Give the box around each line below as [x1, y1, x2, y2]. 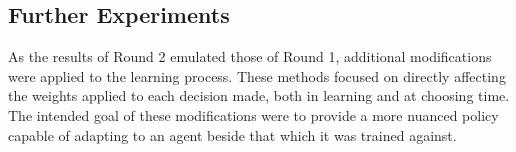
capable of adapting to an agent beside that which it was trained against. [8, 124, 457, 145]
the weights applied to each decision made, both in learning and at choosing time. [8, 85, 510, 106]
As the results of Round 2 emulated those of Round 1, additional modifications [8, 46, 492, 67]
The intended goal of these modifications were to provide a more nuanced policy [8, 104, 499, 125]
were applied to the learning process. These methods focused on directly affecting [8, 65, 506, 86]
